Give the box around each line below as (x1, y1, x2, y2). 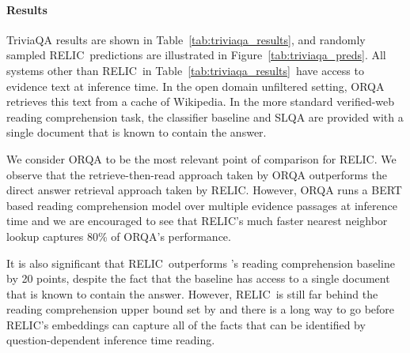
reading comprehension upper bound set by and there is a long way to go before (6, 301, 395, 317)
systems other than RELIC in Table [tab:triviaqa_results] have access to (6, 62, 364, 78)
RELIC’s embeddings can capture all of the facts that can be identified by (6, 316, 366, 332)
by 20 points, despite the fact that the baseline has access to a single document (6, 270, 390, 287)
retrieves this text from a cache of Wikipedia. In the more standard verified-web (6, 93, 395, 110)
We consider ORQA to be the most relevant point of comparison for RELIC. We (6, 150, 397, 167)
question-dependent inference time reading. (6, 332, 215, 348)
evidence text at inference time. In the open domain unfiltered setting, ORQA (6, 77, 385, 94)
